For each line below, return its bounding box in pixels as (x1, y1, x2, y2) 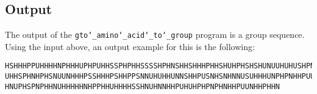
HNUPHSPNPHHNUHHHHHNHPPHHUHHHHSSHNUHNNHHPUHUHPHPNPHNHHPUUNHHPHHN (5, 82, 280, 91)
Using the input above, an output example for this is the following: (5, 40, 255, 52)
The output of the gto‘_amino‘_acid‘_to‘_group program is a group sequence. (5, 28, 305, 41)
